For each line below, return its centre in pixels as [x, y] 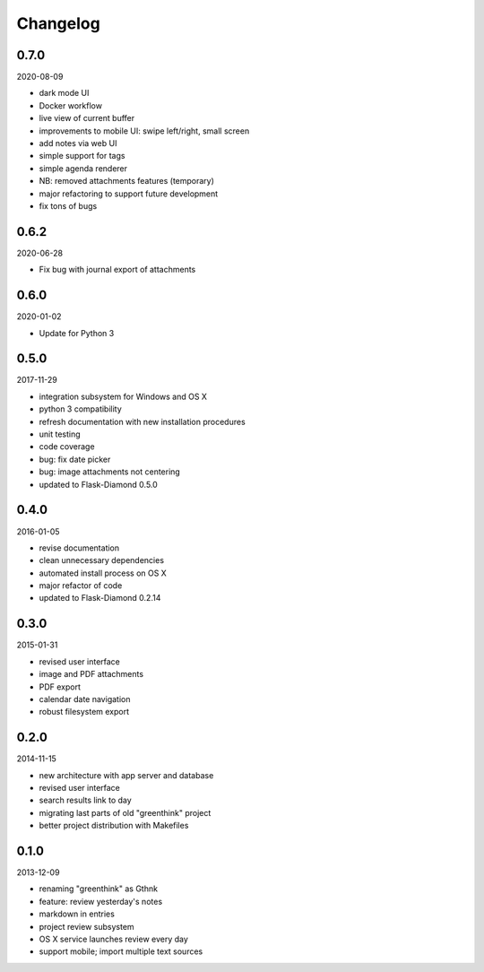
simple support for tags [82, 156]
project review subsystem [86, 926]
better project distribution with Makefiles [114, 826]
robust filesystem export [84, 712]
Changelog [58, 23]
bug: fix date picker [75, 459]
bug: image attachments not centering [110, 472]
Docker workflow [71, 105]
